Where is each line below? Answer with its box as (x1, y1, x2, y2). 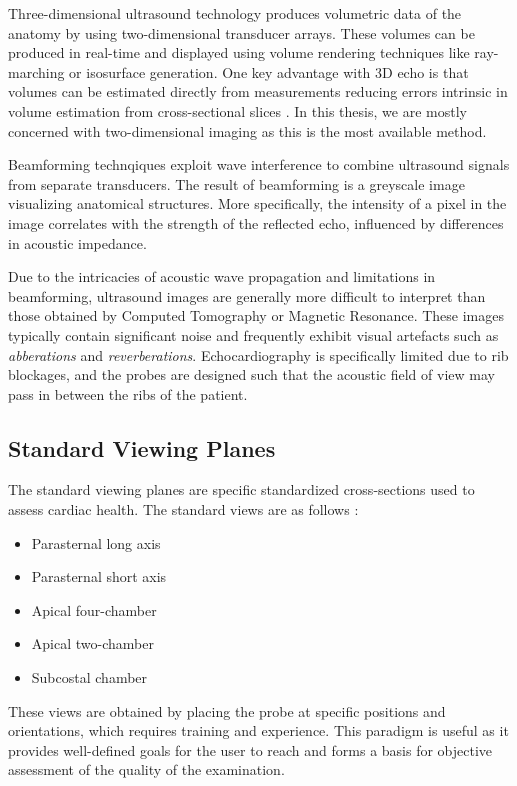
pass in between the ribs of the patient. (8, 383, 248, 404)
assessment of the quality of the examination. (8, 759, 285, 780)
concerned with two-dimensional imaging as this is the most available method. (8, 120, 487, 141)
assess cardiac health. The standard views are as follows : (8, 499, 359, 520)
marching (8, 61, 65, 82)
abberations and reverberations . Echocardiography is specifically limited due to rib (8, 344, 509, 365)
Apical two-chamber (31, 633, 154, 654)
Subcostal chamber (31, 667, 148, 688)
